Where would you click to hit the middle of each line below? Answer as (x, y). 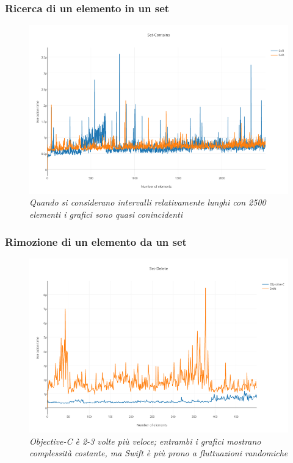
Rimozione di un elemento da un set (96, 241)
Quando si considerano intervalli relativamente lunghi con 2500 (148, 202)
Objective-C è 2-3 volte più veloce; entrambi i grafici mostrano (145, 441)
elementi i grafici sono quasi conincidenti (106, 214)
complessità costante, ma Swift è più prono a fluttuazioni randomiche (159, 453)
